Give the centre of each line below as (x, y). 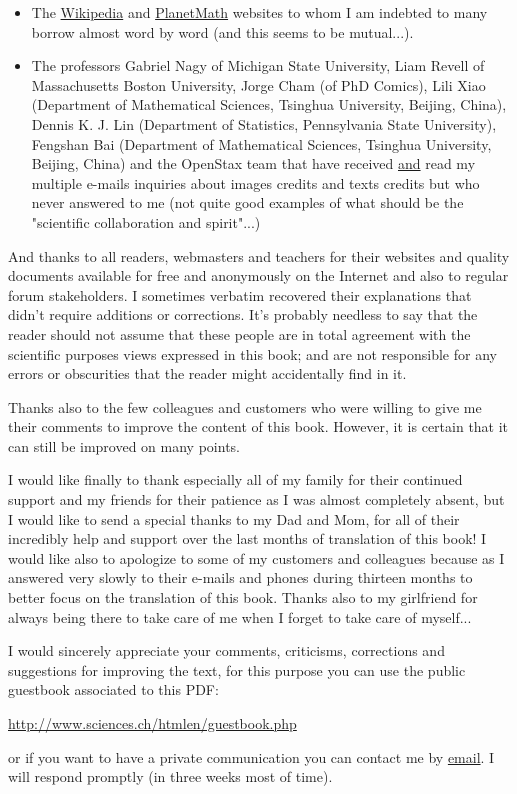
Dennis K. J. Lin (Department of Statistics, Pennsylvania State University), (264, 123)
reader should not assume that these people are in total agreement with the (239, 333)
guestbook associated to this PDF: (113, 689)
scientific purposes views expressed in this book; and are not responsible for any (252, 353)
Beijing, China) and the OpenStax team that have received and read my (253, 163)
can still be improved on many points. (124, 445)
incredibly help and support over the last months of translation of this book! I (247, 538)
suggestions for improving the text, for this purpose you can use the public (237, 669)
